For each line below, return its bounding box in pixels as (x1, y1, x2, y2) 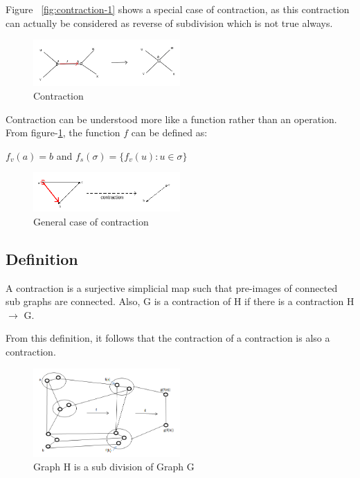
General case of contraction (33, 214, 149, 228)
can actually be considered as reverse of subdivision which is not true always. (6, 15, 333, 30)
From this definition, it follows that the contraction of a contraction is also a (6, 331, 330, 345)
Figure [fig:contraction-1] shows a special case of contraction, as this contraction (6, 2, 350, 16)
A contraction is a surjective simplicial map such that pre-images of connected (6, 280, 338, 295)
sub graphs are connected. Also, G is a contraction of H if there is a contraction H (6, 294, 354, 309)
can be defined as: (131, 125, 208, 140)
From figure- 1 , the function (6, 125, 120, 140)
